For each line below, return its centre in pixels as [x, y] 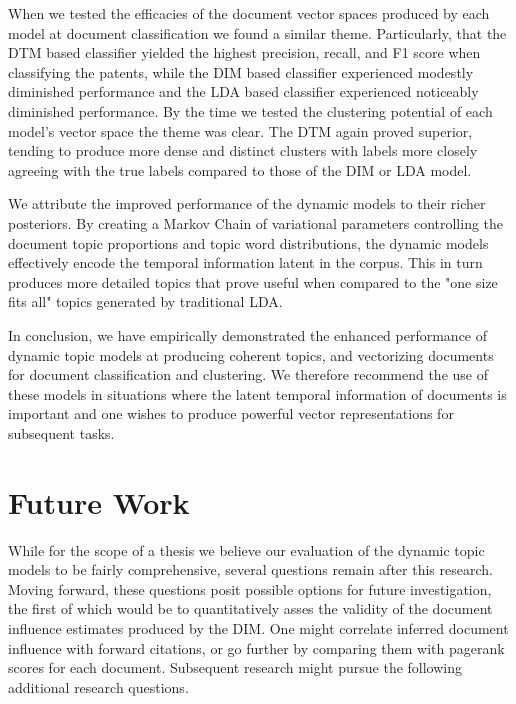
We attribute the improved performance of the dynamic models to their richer [247, 203]
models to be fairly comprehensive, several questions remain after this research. [250, 569]
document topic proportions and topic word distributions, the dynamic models [248, 242]
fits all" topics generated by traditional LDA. [145, 301]
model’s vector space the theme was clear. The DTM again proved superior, [240, 130]
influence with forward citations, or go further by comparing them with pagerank [256, 647]
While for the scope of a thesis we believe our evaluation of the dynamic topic [246, 549]
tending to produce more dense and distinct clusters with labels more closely [243, 150]
